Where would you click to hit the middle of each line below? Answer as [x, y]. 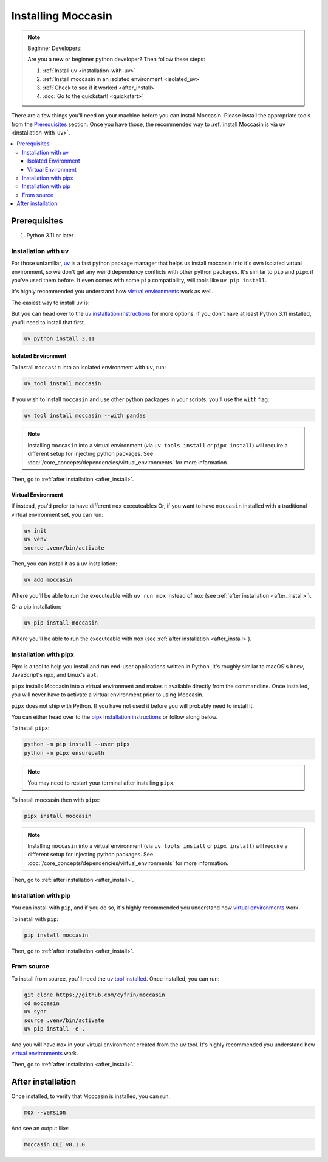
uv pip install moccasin [61, 623]
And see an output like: [40, 1128]
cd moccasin [42, 1003]
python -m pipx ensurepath [64, 753]
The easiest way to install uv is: [51, 303]
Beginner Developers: [55, 48]
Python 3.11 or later [50, 236]
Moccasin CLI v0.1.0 [54, 1144]
